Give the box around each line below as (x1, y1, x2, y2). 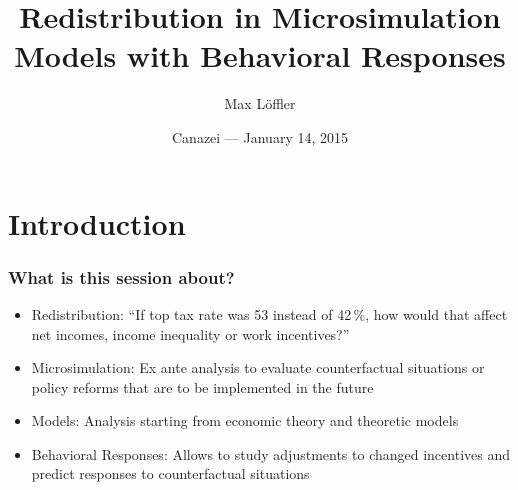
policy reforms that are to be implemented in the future (31, 376, 374, 397)
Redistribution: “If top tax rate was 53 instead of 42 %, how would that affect (31, 303, 508, 324)
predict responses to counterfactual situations (31, 463, 310, 484)
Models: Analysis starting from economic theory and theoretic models (31, 410, 459, 431)
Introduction (8, 202, 186, 243)
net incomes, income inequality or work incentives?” (31, 323, 350, 344)
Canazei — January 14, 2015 (171, 126, 348, 147)
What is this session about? (8, 264, 235, 289)
